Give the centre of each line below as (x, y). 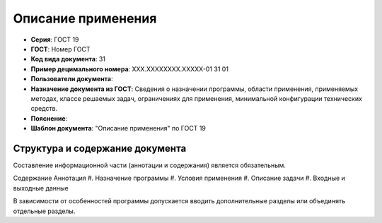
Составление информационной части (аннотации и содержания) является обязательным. (150, 165)
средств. (44, 109)
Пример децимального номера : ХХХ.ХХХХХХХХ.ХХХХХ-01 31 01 (130, 69)
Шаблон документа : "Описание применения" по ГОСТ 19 (118, 128)
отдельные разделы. (44, 211)
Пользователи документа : (72, 79)
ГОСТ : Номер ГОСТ (61, 49)
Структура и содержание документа (100, 148)
